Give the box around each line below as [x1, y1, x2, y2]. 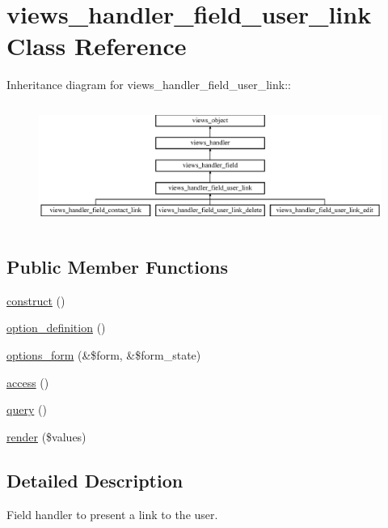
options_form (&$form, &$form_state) [6, 346, 201, 363]
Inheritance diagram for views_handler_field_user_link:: [6, 76, 291, 93]
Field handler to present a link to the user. [6, 505, 218, 522]
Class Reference [6, 29, 187, 62]
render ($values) [6, 428, 86, 445]
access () [6, 373, 49, 390]
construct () [6, 292, 65, 309]
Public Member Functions [6, 253, 228, 279]
